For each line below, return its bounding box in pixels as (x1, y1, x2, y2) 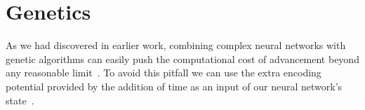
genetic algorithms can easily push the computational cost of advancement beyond (6, 51, 359, 66)
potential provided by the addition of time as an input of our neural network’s (6, 78, 343, 93)
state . (6, 92, 34, 107)
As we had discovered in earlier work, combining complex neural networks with (6, 38, 346, 53)
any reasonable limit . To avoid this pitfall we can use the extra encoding (6, 65, 321, 80)
